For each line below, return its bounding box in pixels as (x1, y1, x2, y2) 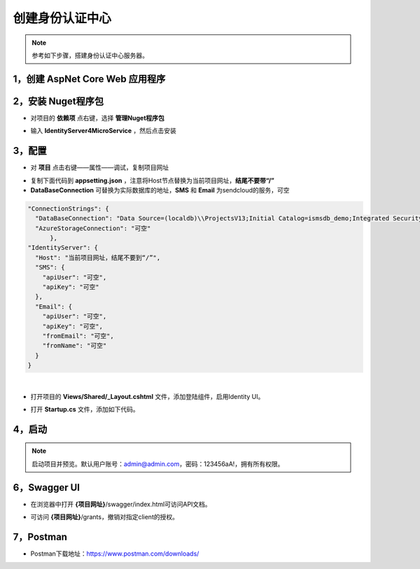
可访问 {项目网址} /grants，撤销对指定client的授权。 (30, 513, 178, 521)
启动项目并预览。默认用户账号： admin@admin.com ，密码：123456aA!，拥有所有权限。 (31, 459, 284, 468)
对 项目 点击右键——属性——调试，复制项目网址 (30, 163, 169, 171)
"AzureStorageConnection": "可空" (35, 224, 151, 232)
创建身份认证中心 (13, 10, 112, 26)
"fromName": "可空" (42, 342, 107, 350)
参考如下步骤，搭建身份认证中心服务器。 (31, 51, 148, 59)
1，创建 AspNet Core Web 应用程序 (13, 73, 166, 85)
